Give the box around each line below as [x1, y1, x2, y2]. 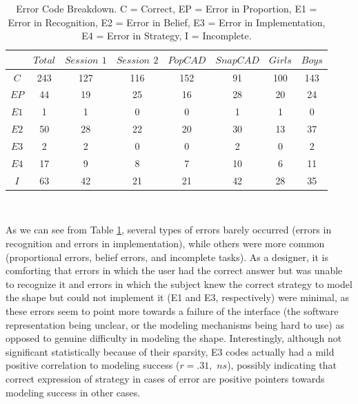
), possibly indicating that [227, 358, 337, 372]
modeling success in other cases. [6, 385, 141, 399]
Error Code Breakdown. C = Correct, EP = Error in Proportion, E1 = [16, 1, 317, 15]
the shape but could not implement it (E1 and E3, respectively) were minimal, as [6, 290, 350, 305]
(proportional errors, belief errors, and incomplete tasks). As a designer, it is [6, 249, 328, 264]
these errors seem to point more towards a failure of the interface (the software [6, 303, 339, 318]
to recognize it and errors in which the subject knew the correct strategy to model [6, 276, 352, 291]
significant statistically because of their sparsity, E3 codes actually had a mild [6, 344, 335, 358]
